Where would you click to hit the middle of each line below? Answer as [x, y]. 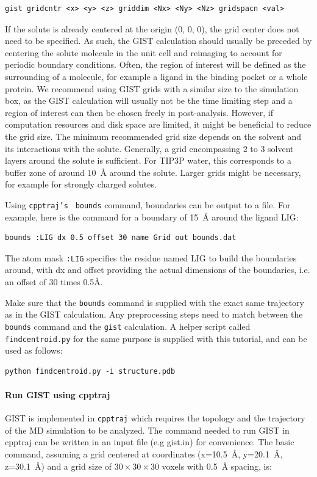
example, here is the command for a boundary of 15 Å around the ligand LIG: [152, 217]
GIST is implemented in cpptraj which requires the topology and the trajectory [155, 418]
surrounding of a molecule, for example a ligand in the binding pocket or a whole [156, 76]
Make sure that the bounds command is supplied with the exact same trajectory [155, 302]
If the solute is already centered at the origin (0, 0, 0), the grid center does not [152, 28]
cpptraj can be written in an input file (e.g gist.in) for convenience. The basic [150, 442]
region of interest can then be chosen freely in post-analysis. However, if [139, 112]
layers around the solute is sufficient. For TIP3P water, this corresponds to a [148, 160]
